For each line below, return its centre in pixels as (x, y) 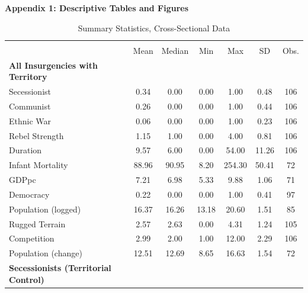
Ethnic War (30, 120)
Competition (32, 238)
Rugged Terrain (37, 223)
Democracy (29, 194)
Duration (25, 150)
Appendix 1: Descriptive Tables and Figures (97, 8)
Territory (28, 77)
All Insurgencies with (53, 65)
